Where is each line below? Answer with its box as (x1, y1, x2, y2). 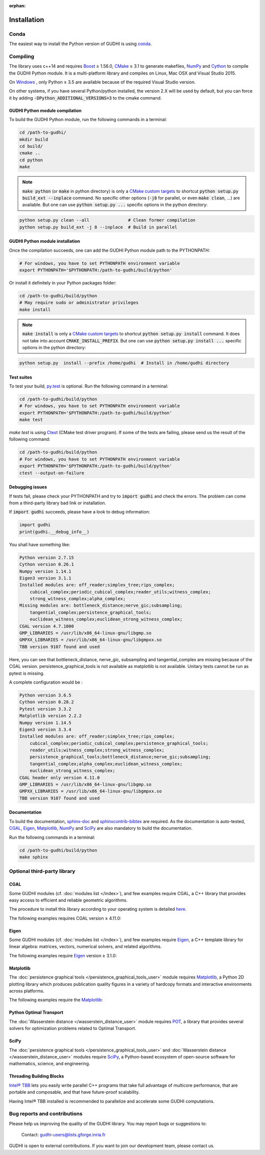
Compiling (9, 53, 34, 60)
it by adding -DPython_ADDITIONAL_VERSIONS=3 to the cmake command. (9, 95, 162, 101)
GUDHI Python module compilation (9, 107, 82, 113)
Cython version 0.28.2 (19, 699, 74, 705)
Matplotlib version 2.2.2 (19, 713, 82, 719)
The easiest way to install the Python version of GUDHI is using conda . (9, 41, 152, 47)
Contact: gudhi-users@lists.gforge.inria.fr (21, 1132, 106, 1138)
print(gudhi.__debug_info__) (19, 529, 90, 535)
